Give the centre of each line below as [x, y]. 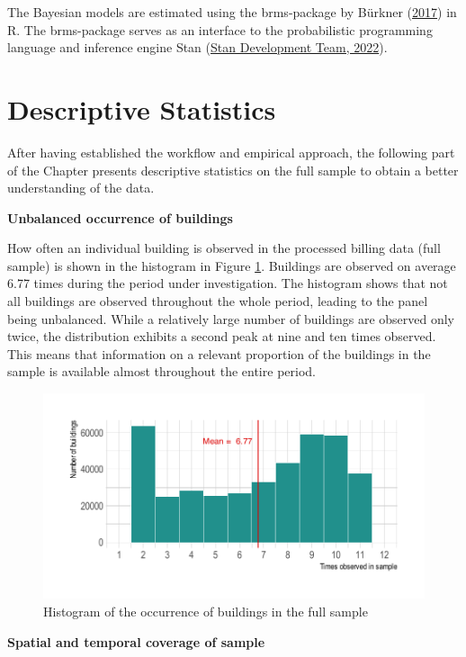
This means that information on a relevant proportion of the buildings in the [219, 353]
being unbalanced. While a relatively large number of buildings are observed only [231, 318]
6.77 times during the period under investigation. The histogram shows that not [228, 283]
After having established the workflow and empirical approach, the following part [231, 152]
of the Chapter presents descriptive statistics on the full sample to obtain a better [233, 170]
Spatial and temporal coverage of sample [136, 641]
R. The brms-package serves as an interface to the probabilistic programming [220, 29]
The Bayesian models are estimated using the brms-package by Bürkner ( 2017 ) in [232, 12]
